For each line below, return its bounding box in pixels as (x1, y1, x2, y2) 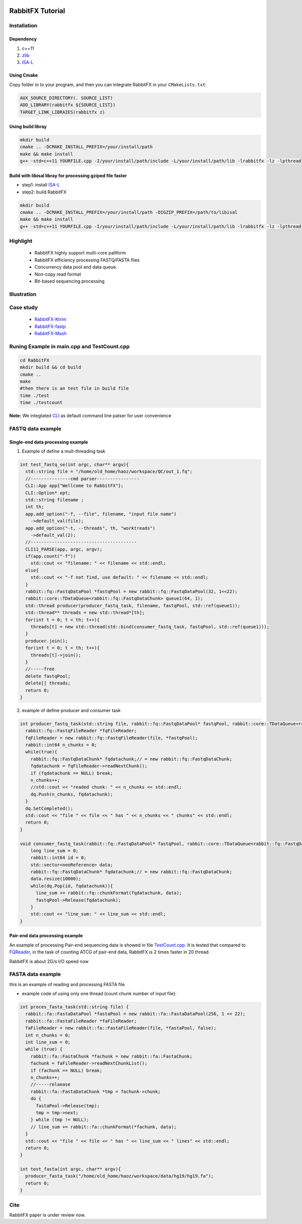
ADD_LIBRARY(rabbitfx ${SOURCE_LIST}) (20, 102, 116, 108)
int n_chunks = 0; (25, 1032, 70, 1038)
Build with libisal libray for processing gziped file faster (9, 172, 127, 178)
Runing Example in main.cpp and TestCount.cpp (9, 343, 130, 350)
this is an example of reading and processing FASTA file (9, 981, 125, 987)
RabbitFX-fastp (34, 323, 66, 330)
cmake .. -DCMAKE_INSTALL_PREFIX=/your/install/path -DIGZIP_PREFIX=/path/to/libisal (20, 210, 238, 215)
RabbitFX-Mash (34, 331, 67, 337)
